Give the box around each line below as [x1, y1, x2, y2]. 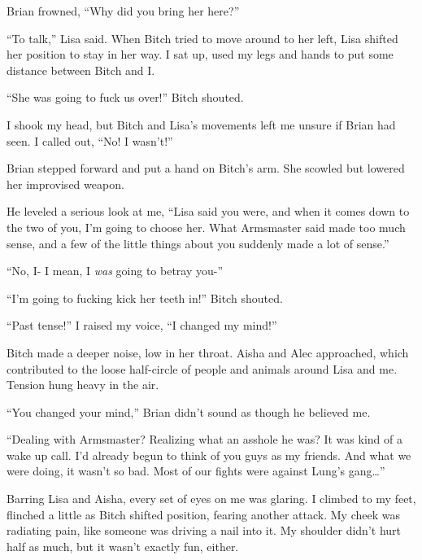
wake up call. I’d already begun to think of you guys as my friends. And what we [7, 446, 411, 463]
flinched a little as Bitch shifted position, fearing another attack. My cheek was [7, 505, 400, 523]
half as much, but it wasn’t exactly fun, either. [7, 537, 239, 554]
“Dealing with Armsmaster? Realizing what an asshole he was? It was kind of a [7, 431, 402, 448]
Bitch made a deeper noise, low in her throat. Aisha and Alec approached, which [7, 343, 409, 361]
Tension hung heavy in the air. [7, 376, 159, 393]
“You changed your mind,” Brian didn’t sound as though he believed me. [7, 403, 371, 420]
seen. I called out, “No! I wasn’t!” [7, 132, 173, 149]
